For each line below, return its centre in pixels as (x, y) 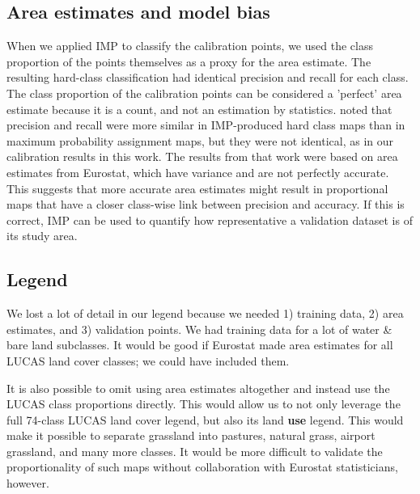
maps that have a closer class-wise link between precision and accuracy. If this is (206, 204)
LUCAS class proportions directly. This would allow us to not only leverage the (204, 404)
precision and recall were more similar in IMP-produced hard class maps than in (206, 125)
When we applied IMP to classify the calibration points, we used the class (190, 46)
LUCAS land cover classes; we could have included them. (148, 360)
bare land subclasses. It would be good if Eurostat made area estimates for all (200, 345)
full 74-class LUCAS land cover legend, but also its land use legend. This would (205, 419)
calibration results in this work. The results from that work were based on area (202, 156)
